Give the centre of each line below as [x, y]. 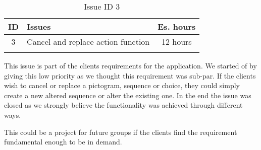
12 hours [176, 42]
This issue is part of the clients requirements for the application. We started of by [130, 65]
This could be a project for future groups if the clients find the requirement [121, 132]
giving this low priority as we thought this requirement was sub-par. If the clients [130, 75]
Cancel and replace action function [88, 42]
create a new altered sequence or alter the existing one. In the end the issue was [128, 95]
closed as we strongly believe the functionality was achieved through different [123, 105]
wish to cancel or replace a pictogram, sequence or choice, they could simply [122, 85]
